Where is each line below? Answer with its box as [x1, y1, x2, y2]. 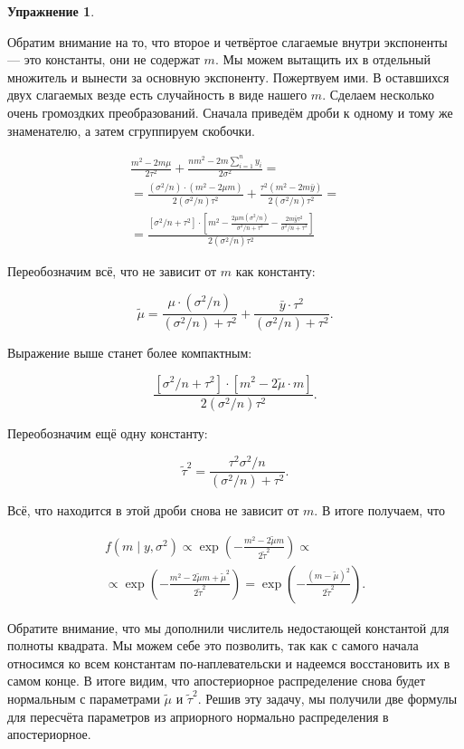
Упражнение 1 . [7, 2, 95, 20]
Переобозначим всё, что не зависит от [7, 262, 217, 281]
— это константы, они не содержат [7, 50, 200, 69]
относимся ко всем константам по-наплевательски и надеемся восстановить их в [7, 653, 450, 672]
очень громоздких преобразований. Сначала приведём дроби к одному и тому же [7, 102, 453, 121]
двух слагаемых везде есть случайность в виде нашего [7, 85, 308, 104]
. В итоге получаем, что [314, 500, 445, 519]
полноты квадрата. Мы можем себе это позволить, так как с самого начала [7, 636, 419, 655]
